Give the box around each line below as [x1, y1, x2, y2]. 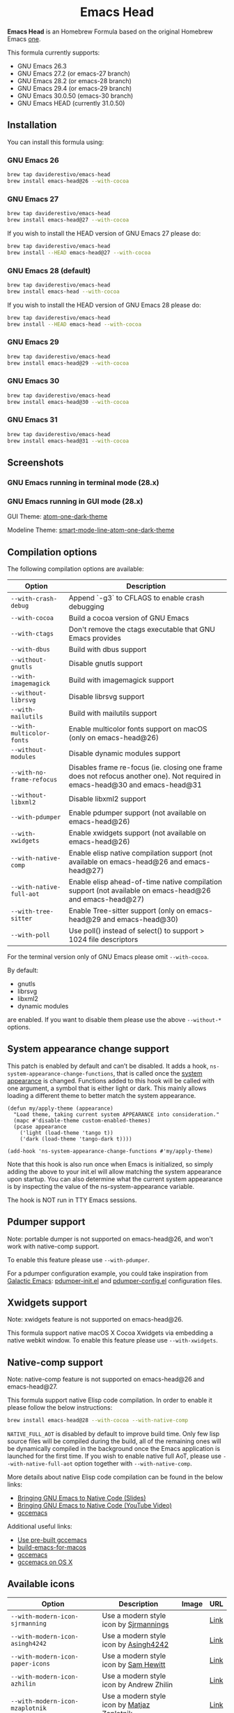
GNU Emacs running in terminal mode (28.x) [7, 477, 159, 487]
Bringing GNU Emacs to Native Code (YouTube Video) [17, 1501, 172, 1510]
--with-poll [10, 931, 51, 939]
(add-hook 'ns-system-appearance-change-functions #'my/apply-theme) [7, 1148, 214, 1155]
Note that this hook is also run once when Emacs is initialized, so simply [7, 1159, 214, 1168]
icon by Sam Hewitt [102, 1659, 166, 1669]
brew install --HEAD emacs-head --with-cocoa [7, 321, 141, 328]
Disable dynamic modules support [68, 749, 181, 758]
